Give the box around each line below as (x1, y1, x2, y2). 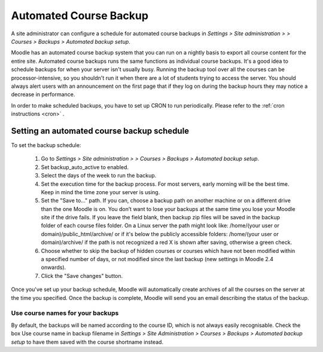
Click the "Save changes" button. (41, 272, 123, 279)
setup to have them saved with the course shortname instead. (11, 338, 164, 345)
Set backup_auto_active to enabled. (41, 163, 129, 170)
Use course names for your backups (11, 309, 119, 317)
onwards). (41, 264, 66, 271)
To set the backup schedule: (11, 141, 81, 149)
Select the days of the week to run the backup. (41, 172, 157, 179)
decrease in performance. (11, 91, 75, 98)
